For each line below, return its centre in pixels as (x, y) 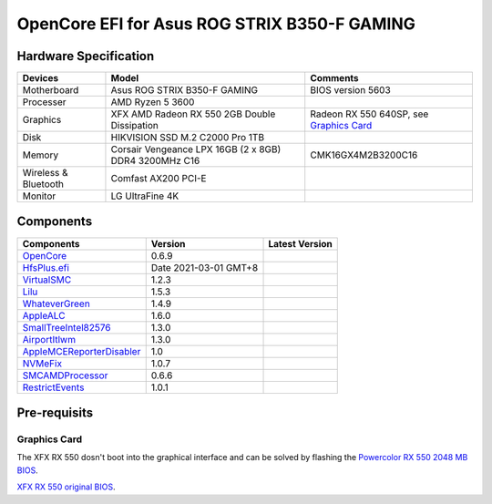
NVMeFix (42, 363)
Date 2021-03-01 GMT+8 (205, 267)
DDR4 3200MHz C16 (155, 161)
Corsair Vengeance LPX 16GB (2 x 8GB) (196, 149)
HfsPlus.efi (46, 267)
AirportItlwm (49, 339)
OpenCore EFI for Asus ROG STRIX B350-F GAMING (216, 24)
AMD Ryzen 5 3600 (153, 102)
